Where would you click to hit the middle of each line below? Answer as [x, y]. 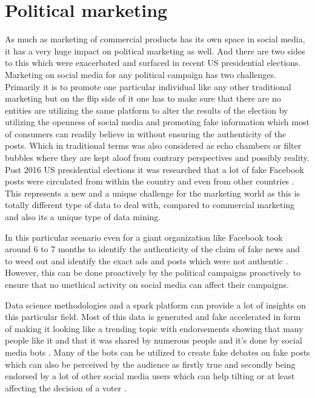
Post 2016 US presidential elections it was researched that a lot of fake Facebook [154, 169]
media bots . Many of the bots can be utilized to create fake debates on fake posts [157, 352]
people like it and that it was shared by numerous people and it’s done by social [154, 340]
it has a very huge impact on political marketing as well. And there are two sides [155, 51]
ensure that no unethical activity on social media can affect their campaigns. [147, 284]
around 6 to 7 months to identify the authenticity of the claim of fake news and [153, 249]
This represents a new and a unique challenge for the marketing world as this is [153, 193]
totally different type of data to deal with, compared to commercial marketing [150, 205]
